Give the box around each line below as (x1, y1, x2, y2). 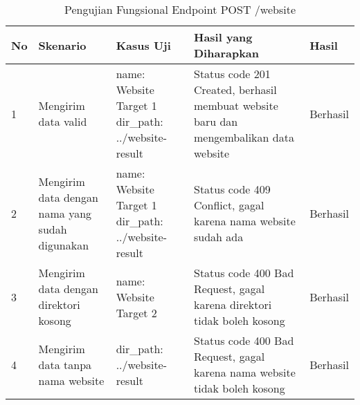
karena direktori (194, 296, 272, 312)
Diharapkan (194, 45, 260, 61)
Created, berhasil (194, 82, 277, 97)
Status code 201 (194, 66, 271, 82)
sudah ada (194, 229, 244, 245)
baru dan (194, 113, 238, 129)
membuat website (194, 97, 278, 113)
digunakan (38, 236, 89, 253)
